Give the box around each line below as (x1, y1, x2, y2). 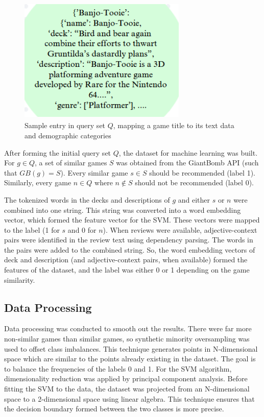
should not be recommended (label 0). (135, 177, 254, 188)
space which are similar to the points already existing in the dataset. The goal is (4, 353, 256, 364)
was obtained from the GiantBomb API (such (116, 157, 259, 168)
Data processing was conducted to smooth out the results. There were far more (4, 323, 252, 334)
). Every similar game (60, 167, 128, 178)
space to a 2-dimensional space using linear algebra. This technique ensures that (4, 393, 255, 404)
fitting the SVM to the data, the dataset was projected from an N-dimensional (4, 383, 250, 394)
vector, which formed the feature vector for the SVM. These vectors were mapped (4, 214, 260, 225)
